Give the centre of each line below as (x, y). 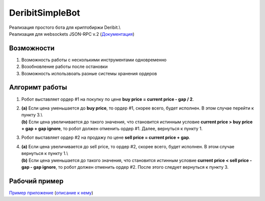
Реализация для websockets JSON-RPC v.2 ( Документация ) (72, 34)
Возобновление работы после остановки (65, 67)
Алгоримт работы (38, 87)
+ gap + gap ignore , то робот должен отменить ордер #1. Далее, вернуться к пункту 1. (112, 129)
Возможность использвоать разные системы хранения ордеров (89, 73)
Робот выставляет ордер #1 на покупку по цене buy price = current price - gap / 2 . (107, 99)
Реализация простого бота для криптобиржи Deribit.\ (65, 27)
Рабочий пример (36, 181)
